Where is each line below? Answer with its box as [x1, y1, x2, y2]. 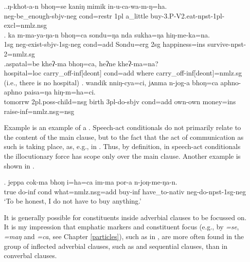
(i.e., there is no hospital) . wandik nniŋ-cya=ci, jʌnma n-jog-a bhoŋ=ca [4, 77, 218, 87]
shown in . [4, 160, 35, 170]
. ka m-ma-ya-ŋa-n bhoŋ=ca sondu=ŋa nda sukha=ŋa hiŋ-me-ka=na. [4, 29, 210, 39]
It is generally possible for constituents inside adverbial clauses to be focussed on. [4, 212, 247, 222]
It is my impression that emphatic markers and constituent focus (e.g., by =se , [4, 222, 239, 232]
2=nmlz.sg [4, 48, 35, 58]
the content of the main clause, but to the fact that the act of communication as [4, 131, 244, 142]
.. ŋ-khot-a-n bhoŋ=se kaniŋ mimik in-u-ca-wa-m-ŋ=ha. [4, 1, 167, 11]
